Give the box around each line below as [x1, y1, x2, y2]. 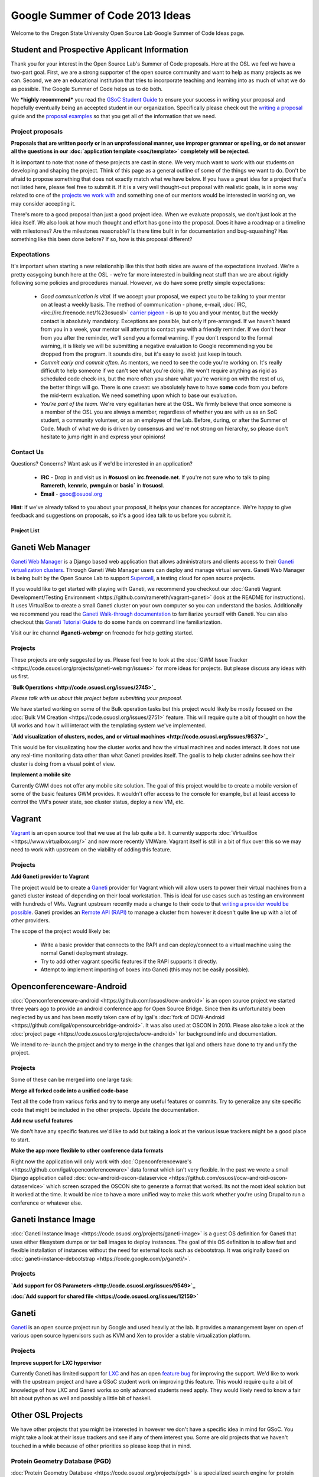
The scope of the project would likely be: [11, 928, 110, 935]
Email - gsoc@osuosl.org [40, 490, 103, 497]
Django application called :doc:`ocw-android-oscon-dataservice [11, 1175, 168, 1182]
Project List [11, 527, 40, 534]
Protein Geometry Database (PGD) [11, 1457, 112, 1465]
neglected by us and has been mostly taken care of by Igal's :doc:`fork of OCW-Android [11, 1013, 224, 1020]
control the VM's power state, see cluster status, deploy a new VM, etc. [11, 798, 185, 806]
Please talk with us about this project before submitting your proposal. [11, 695, 183, 702]
